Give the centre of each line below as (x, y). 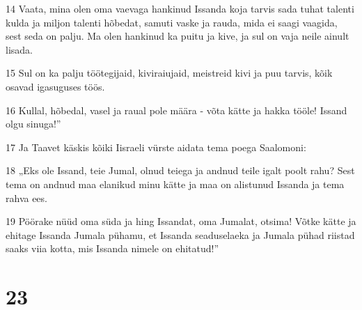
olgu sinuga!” (33, 124)
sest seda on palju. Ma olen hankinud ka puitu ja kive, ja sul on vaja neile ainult (178, 36)
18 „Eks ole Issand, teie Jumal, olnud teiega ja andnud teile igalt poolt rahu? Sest (180, 170)
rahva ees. (26, 197)
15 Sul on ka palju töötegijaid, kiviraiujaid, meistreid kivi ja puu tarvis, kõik (169, 73)
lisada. (19, 49)
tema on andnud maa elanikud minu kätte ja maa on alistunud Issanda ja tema (175, 184)
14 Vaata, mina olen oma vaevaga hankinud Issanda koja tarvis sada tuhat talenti (180, 8)
